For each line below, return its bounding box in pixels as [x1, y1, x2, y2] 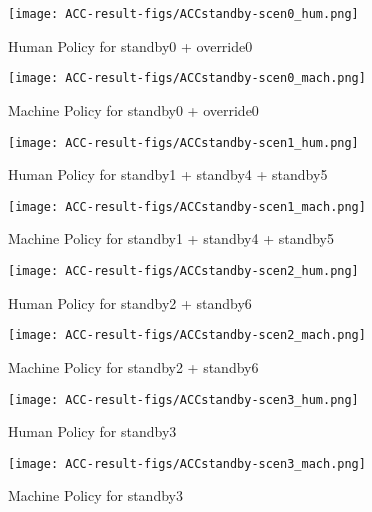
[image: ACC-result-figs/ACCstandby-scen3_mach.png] [8, 456, 366, 471]
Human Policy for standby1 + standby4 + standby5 [8, 164, 328, 185]
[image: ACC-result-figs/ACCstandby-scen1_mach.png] [8, 199, 366, 214]
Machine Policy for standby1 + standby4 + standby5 [8, 228, 335, 249]
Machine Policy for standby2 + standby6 [8, 356, 259, 377]
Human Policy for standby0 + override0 [8, 35, 253, 56]
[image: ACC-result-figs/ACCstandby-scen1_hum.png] [8, 135, 359, 150]
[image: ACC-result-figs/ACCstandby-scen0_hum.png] [8, 7, 359, 21]
